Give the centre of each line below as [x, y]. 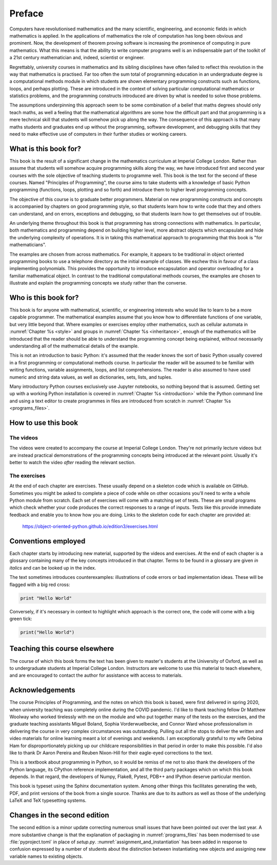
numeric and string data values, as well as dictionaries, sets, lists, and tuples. [91, 377]
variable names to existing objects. [46, 856]
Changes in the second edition [59, 815]
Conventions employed [47, 541]
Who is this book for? [44, 298]
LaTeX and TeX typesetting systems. [48, 801]
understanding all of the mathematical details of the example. [74, 346]
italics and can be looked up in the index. [53, 568]
